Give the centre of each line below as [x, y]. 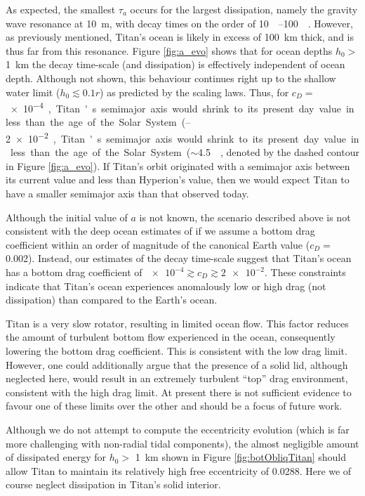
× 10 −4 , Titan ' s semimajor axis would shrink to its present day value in [182, 107]
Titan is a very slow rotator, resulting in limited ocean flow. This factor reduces [177, 323]
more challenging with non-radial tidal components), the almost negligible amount [182, 443]
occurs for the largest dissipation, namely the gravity [244, 9]
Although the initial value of [67, 217]
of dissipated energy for [56, 457]
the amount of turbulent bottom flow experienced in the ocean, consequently [171, 337]
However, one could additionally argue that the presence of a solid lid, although [177, 364]
